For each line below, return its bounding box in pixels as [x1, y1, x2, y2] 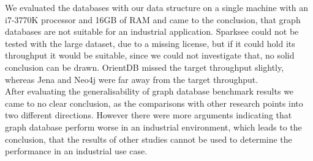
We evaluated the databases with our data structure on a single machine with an [5, 1, 309, 13]
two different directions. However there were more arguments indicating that [5, 109, 292, 121]
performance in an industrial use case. [5, 145, 148, 157]
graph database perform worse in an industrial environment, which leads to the [5, 120, 302, 133]
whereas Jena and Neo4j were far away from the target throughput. [5, 73, 258, 85]
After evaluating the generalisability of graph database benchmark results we [5, 85, 294, 98]
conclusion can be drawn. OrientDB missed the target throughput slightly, [5, 60, 284, 73]
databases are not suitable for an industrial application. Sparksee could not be [5, 25, 299, 38]
